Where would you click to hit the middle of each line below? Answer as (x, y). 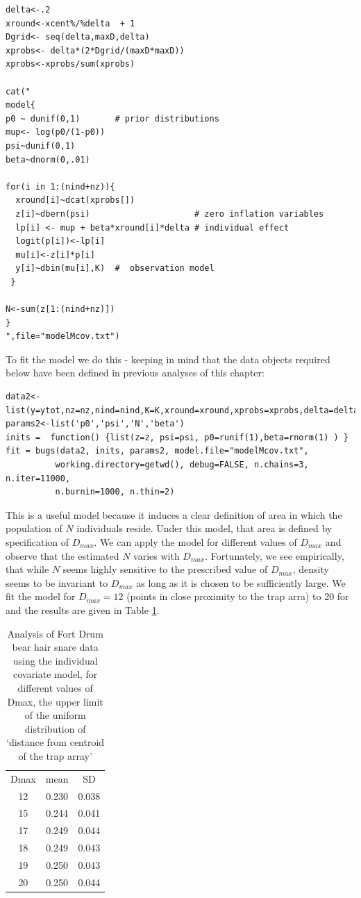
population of (34, 528)
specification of (37, 541)
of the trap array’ (55, 755)
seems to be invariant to (57, 582)
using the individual (55, 660)
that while (27, 569)
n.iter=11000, (38, 478)
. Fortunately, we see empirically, (275, 555)
